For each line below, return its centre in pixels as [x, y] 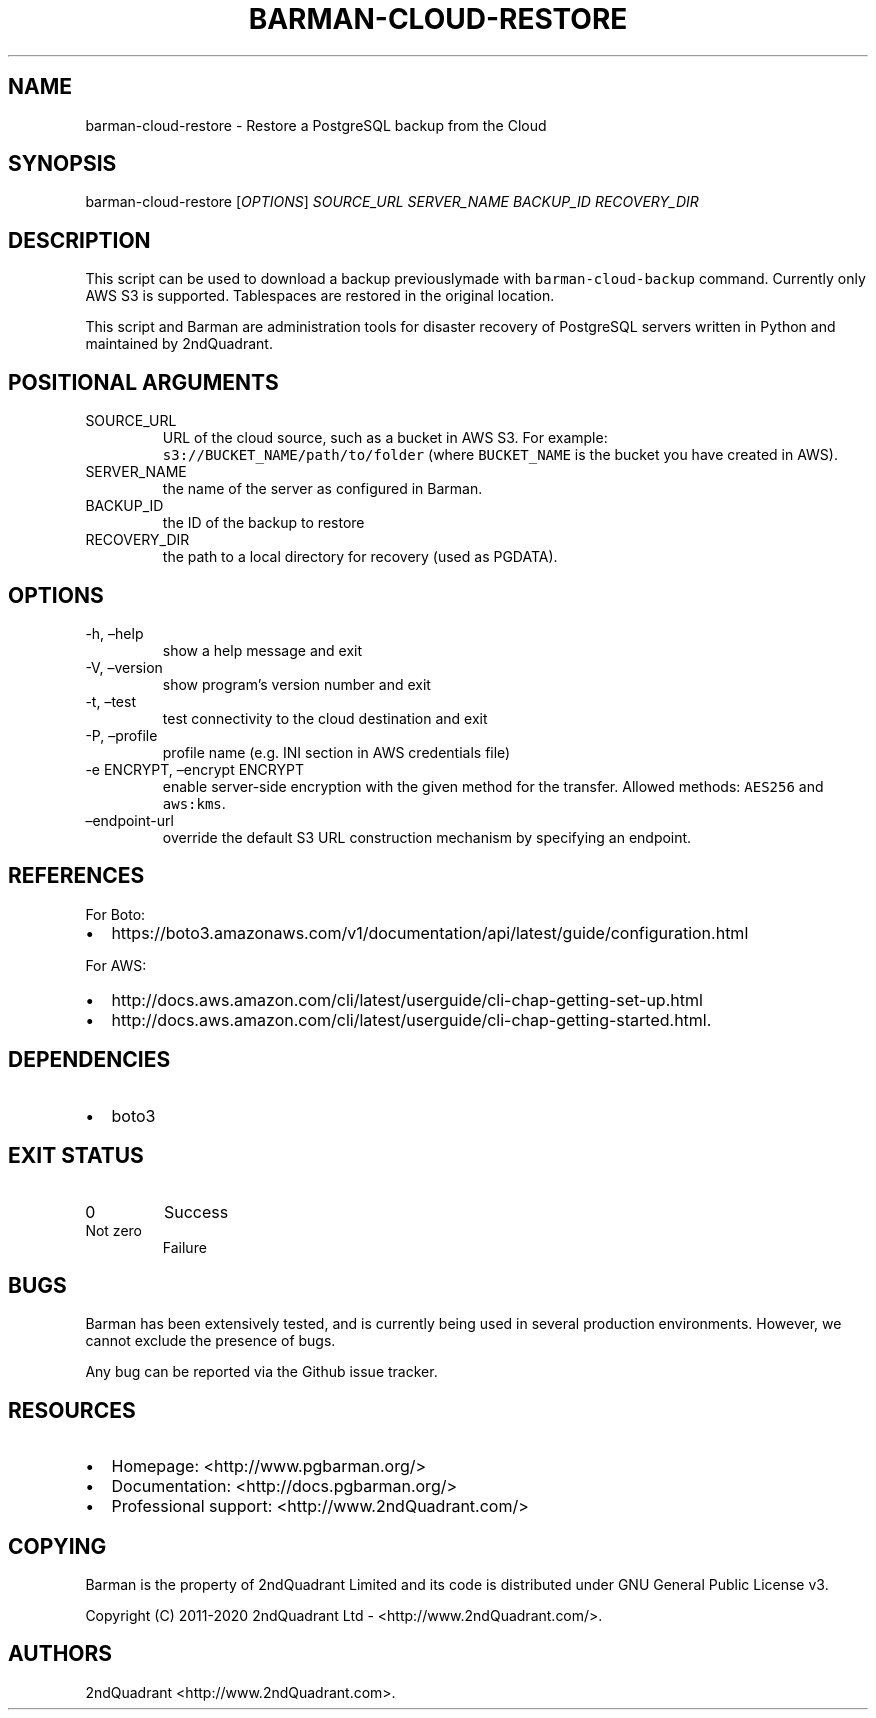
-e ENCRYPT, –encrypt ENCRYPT [194, 769]
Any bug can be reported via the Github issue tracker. [261, 1372]
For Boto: [115, 914]
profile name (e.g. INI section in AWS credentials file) [336, 752]
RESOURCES [72, 1410]
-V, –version [124, 667]
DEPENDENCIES [89, 1060]
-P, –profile [121, 735]
